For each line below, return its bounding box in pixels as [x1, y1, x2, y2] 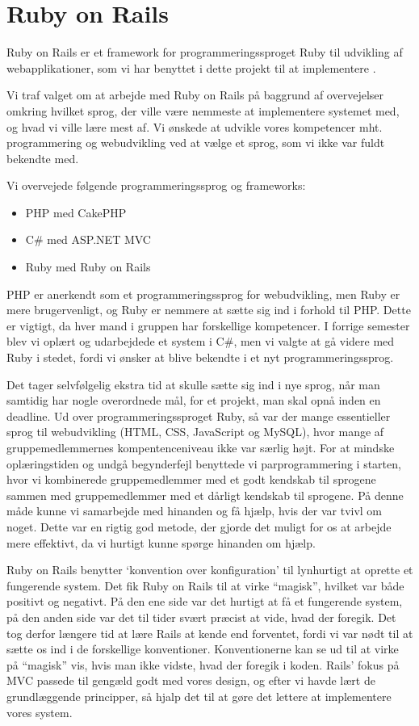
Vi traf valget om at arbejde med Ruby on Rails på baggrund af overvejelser [6, 86, 384, 103]
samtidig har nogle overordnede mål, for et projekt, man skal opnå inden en [6, 392, 381, 409]
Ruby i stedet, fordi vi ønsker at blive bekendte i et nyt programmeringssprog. [6, 349, 394, 366]
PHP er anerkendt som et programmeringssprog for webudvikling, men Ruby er [6, 285, 400, 302]
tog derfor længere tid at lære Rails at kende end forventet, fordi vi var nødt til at [6, 624, 413, 641]
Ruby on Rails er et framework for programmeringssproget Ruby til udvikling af [6, 44, 403, 61]
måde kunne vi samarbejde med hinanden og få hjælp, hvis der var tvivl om [6, 502, 383, 519]
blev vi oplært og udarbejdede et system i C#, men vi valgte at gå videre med [6, 333, 395, 350]
